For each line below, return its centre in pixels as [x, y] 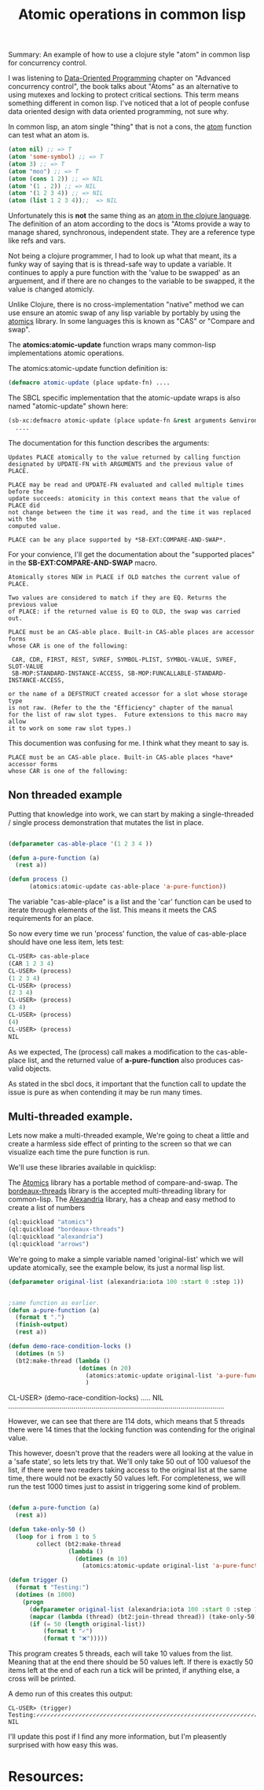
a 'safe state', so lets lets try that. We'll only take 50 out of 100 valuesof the [130, 1462]
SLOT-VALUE [26, 666]
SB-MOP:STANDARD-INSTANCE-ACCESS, [68, 673]
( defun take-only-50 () [47, 1530]
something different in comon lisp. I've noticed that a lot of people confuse [129, 103]
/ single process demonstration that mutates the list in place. [106, 822]
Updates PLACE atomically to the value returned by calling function [125, 457]
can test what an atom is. [49, 135]
